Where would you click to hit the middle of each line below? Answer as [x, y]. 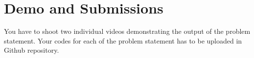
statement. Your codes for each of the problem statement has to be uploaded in [123, 40]
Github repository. [32, 50]
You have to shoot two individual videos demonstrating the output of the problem [127, 31]
